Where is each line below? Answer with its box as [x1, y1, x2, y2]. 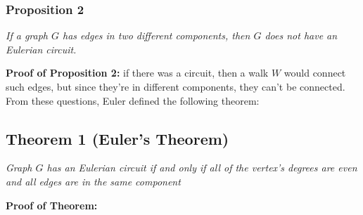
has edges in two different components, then [63, 28, 250, 43]
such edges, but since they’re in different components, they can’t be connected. [6, 79, 345, 93]
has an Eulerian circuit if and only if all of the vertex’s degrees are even [46, 160, 357, 175]
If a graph [6, 28, 48, 43]
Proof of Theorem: [6, 197, 98, 212]
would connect [284, 65, 346, 80]
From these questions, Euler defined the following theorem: [6, 93, 260, 107]
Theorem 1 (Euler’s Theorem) [6, 127, 229, 149]
